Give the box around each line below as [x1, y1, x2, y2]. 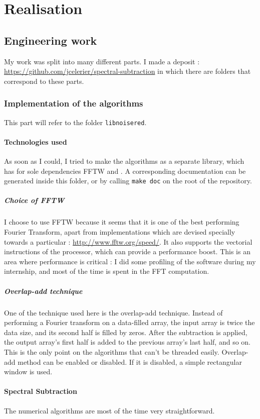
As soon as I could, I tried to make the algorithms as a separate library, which [4, 156, 244, 166]
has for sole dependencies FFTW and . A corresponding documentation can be [4, 165, 246, 176]
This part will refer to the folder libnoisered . [4, 117, 147, 127]
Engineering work [4, 32, 97, 48]
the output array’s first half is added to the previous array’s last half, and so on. [4, 337, 250, 347]
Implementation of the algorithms [4, 97, 143, 110]
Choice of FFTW [4, 195, 65, 205]
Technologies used [4, 136, 67, 147]
